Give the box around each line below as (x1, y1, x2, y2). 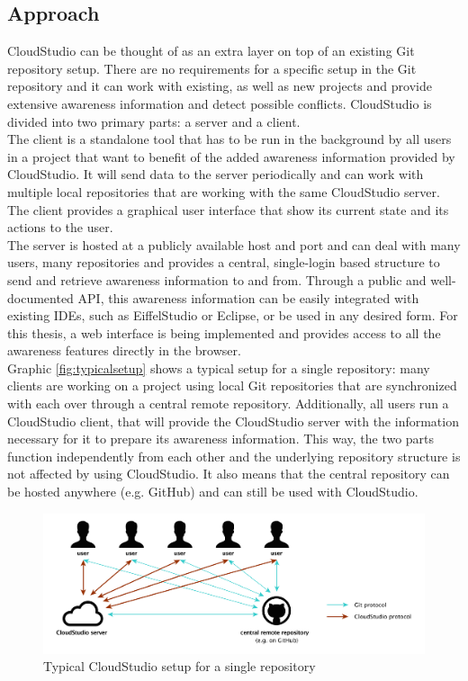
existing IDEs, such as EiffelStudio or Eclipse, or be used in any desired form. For (7, 306, 458, 325)
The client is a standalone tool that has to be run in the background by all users (7, 130, 452, 148)
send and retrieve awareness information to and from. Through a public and (7, 270, 427, 289)
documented (7, 288, 74, 307)
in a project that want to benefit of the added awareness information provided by (7, 147, 455, 166)
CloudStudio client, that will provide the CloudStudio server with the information (7, 411, 459, 430)
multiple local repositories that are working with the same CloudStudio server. (7, 182, 440, 201)
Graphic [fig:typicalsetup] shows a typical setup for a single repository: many (7, 358, 430, 377)
